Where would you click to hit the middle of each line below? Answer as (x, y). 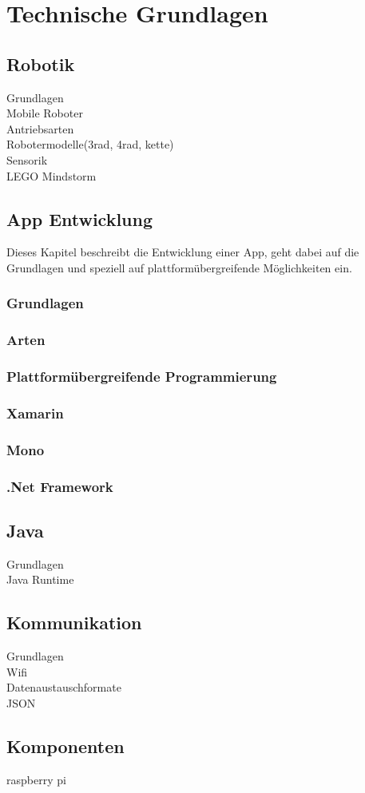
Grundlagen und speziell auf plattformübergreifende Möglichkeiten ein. (179, 267)
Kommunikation (74, 623)
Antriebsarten (40, 128)
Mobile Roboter (45, 113)
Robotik (41, 63)
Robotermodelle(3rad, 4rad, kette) (90, 144)
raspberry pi (36, 779)
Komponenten (65, 745)
